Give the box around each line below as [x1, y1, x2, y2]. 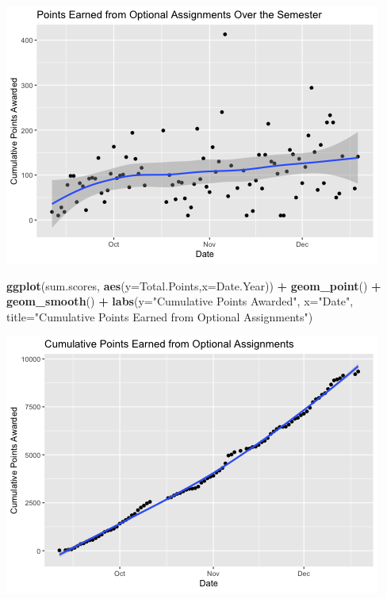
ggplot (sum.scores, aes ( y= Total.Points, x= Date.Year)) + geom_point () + [6, 277, 381, 294]
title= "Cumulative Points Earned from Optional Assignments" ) [6, 308, 313, 324]
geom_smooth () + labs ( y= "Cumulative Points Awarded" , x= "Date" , [6, 293, 354, 309]
